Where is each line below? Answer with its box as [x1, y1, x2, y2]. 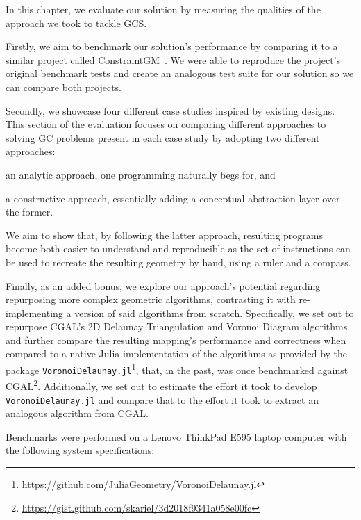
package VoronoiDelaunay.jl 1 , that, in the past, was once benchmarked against [6, 361, 349, 377]
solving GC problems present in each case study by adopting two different [6, 130, 320, 145]
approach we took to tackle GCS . [6, 15, 147, 30]
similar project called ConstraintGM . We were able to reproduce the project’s [6, 52, 341, 67]
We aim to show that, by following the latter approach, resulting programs [6, 227, 324, 242]
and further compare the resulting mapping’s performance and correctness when [6, 332, 346, 347]
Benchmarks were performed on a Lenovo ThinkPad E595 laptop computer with [6, 429, 347, 444]
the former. [6, 204, 53, 219]
